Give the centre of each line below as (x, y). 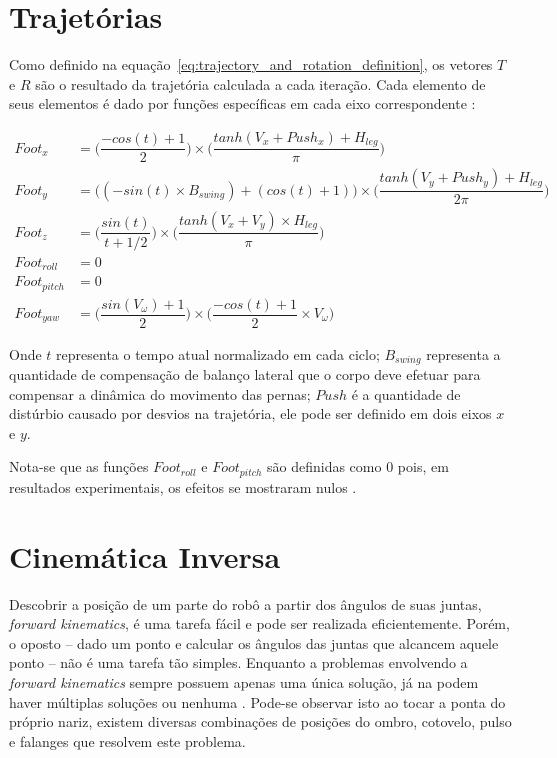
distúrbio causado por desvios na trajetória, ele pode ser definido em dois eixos (250, 413)
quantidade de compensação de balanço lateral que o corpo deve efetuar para (245, 374)
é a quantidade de (406, 393)
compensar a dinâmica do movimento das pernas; (160, 393)
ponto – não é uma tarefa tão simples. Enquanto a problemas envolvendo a (238, 662)
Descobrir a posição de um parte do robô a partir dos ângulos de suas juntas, (245, 603)
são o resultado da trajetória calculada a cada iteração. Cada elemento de (260, 83)
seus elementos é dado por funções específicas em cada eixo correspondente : (242, 103)
